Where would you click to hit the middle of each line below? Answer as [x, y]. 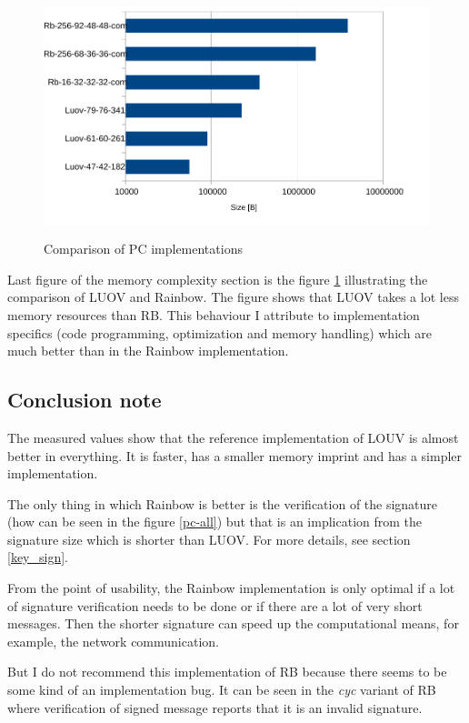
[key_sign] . [38, 557]
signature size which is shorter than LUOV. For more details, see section [209, 539]
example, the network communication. [113, 641]
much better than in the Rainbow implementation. [148, 351]
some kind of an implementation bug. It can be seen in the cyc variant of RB [222, 690]
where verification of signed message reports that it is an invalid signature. [215, 707]
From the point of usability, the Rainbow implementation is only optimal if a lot [231, 588]
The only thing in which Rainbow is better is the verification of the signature [223, 503]
